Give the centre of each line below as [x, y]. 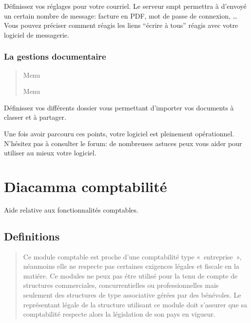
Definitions [32, 236]
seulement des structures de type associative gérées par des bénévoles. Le [132, 295]
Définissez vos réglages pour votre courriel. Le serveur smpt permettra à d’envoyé [125, 6]
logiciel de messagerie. [37, 34]
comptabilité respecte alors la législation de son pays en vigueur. [119, 314]
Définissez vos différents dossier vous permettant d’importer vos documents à [119, 107]
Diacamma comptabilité [86, 186]
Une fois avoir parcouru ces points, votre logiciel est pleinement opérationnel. [119, 133]
